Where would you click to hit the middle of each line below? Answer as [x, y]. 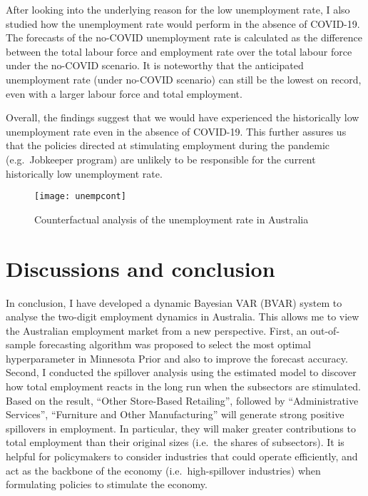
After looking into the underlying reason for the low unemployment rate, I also [178, 9]
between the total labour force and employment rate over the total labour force [179, 51]
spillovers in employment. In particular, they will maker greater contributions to [181, 428]
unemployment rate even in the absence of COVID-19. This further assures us [176, 131]
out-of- [325, 330]
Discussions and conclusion [140, 268]
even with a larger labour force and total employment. [124, 93]
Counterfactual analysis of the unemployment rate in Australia [172, 219]
